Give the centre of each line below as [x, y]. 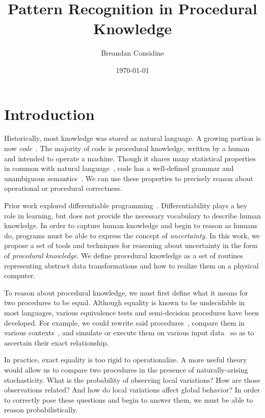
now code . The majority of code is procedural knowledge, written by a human [127, 148]
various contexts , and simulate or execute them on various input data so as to [129, 333]
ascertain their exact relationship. [57, 342]
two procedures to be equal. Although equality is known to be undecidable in [125, 302]
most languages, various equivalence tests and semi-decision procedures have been [132, 312]
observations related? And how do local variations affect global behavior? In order [132, 390]
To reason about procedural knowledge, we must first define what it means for [126, 292]
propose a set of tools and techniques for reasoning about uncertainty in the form [131, 245]
